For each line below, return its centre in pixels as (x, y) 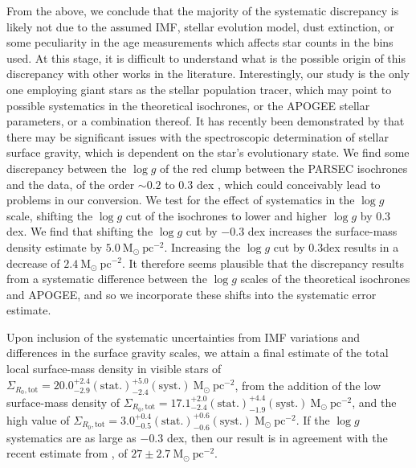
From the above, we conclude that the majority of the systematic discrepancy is (203, 10)
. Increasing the (202, 246)
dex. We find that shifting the (80, 231)
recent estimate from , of (67, 453)
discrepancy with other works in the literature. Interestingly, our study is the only (208, 74)
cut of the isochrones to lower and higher (226, 215)
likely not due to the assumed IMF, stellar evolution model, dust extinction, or (200, 26)
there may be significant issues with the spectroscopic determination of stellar (198, 136)
